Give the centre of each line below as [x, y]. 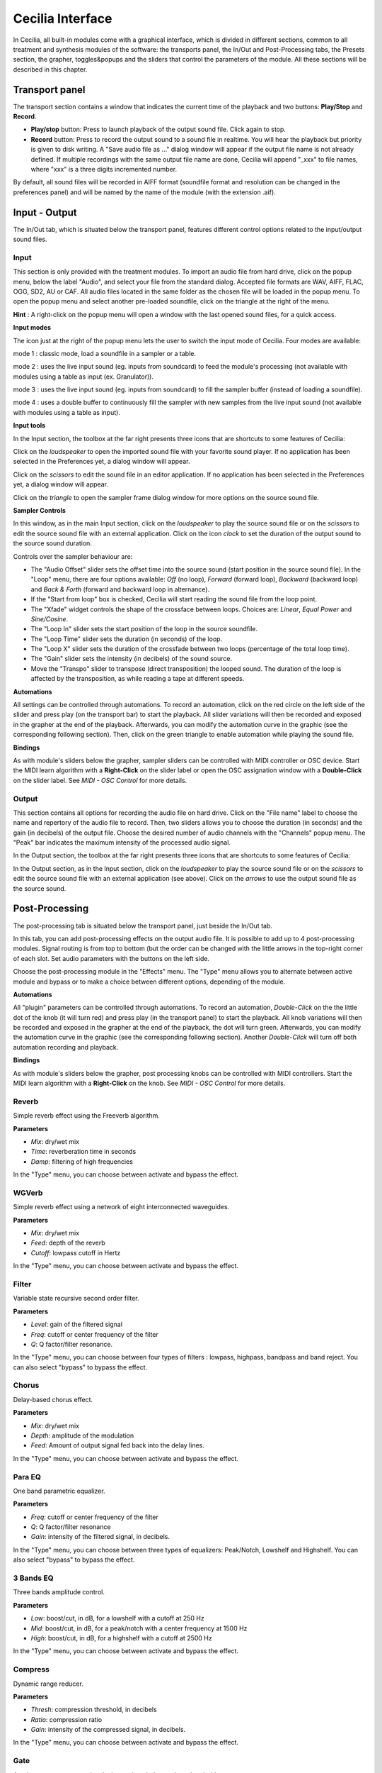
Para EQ [27, 1477]
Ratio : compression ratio [66, 1719]
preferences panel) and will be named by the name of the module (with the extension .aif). [144, 192]
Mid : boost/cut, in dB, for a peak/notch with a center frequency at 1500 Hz [139, 1628]
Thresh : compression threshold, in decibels [94, 1710]
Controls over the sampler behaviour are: [73, 556]
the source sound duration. [52, 543]
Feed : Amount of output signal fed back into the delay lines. [117, 1445]
